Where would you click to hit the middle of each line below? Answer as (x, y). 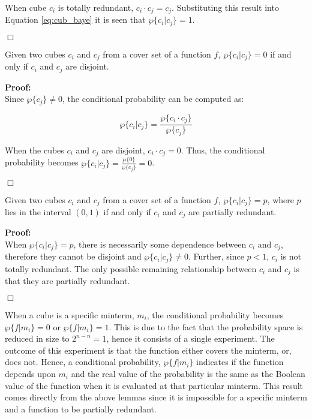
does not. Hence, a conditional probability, (83, 362)
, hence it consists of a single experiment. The (190, 338)
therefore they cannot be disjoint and (73, 256)
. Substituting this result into (225, 7)
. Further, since (216, 256)
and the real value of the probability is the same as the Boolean (188, 373)
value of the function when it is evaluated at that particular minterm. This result (154, 385)
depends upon (30, 373)
